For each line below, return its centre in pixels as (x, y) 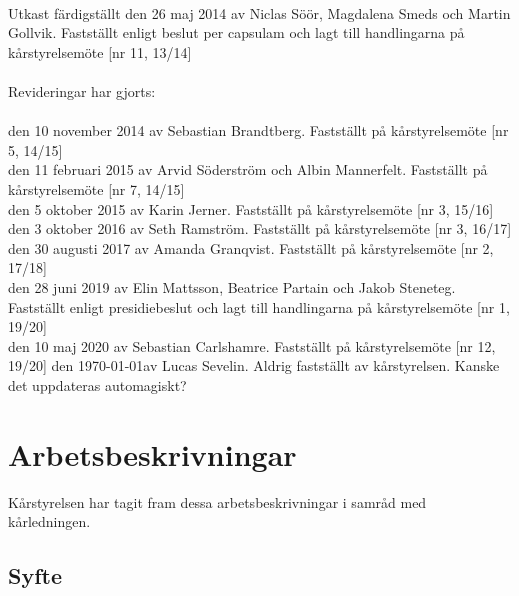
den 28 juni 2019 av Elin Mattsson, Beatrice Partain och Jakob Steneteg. (232, 286)
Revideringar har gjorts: (82, 90)
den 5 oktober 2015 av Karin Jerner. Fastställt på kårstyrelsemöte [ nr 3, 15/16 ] (251, 208)
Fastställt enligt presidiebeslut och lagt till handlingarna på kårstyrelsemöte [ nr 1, (259, 306)
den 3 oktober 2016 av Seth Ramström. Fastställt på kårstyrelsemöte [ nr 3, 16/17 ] (260, 228)
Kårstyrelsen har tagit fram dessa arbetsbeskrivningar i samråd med (217, 501)
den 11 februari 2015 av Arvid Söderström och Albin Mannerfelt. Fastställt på (248, 169)
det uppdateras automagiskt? (97, 384)
